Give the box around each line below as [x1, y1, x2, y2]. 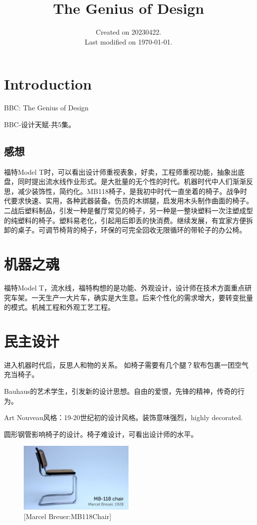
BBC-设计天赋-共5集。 [4, 119, 76, 129]
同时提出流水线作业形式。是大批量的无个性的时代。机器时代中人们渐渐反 [17, 176, 253, 187]
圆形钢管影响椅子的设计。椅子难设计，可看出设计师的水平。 [4, 429, 198, 439]
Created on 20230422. [95, 27, 162, 37]
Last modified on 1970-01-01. [85, 36, 172, 47]
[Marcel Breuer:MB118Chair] [24, 511, 112, 522]
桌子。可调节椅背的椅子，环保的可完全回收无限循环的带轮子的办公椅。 [17, 225, 246, 235]
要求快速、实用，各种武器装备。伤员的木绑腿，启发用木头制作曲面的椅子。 [10, 195, 253, 206]
